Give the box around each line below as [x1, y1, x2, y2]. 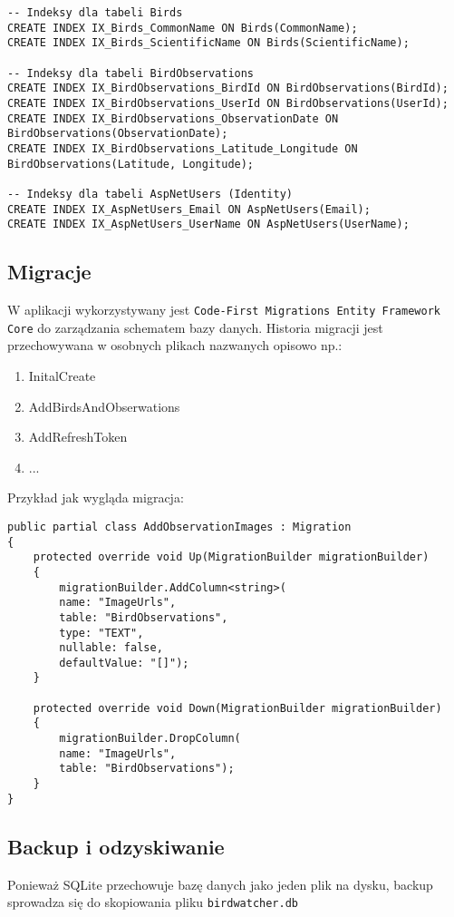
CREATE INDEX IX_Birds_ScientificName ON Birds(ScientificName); [7, 36, 410, 50]
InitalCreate [28, 366, 96, 385]
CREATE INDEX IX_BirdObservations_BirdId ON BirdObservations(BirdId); [7, 82, 449, 95]
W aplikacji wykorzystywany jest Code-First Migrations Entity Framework [7, 300, 440, 319]
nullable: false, [59, 641, 163, 655]
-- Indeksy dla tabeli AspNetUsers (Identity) [7, 187, 293, 200]
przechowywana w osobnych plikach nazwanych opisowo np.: [7, 336, 343, 355]
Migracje [7, 258, 92, 286]
